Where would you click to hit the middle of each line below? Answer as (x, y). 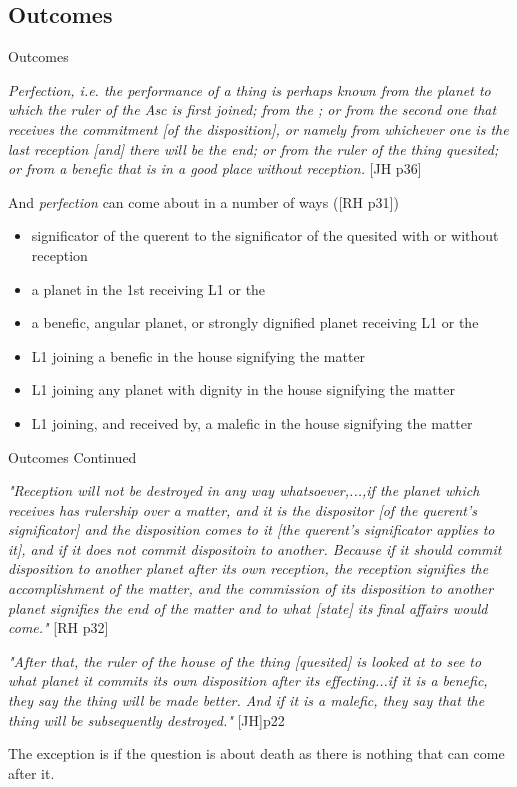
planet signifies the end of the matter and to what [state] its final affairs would (248, 607)
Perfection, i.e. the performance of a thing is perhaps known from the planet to (249, 89)
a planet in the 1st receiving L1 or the (148, 288)
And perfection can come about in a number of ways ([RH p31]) (203, 201)
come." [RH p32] (58, 627)
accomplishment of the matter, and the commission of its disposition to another (251, 588)
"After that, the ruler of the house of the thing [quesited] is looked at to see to (245, 660)
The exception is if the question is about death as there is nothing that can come (256, 753)
